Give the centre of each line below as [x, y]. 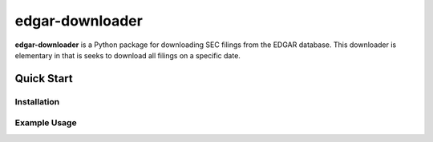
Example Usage [46, 123]
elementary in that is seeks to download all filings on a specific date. [127, 55]
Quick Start [44, 79]
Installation [37, 101]
